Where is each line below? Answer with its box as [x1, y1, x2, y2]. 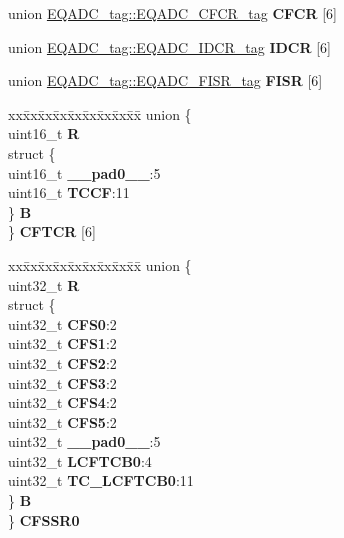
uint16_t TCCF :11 [8, 182, 130, 203]
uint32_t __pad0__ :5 [8, 431, 161, 452]
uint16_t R [8, 123, 80, 144]
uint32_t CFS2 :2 [8, 352, 117, 373]
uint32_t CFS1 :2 [8, 333, 117, 354]
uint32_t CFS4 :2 [8, 392, 117, 413]
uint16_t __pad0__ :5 [8, 162, 161, 183]
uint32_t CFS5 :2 [8, 411, 117, 432]
